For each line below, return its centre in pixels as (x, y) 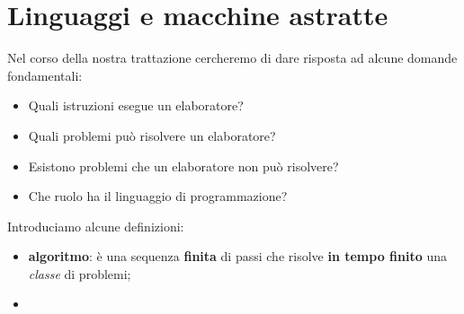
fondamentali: (45, 75)
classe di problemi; (80, 273)
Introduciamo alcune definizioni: (96, 226)
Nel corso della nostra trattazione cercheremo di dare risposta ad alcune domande (232, 58)
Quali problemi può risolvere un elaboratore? (152, 135)
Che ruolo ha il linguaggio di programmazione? (158, 196)
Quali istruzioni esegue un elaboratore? (136, 105)
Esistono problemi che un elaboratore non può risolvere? (183, 166)
